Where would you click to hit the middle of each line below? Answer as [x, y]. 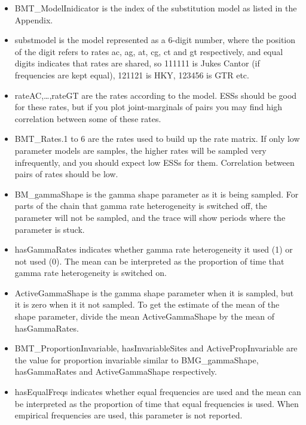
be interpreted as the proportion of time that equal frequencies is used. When [157, 403]
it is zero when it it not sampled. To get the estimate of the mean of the [147, 304]
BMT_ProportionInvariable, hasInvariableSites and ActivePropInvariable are [156, 348]
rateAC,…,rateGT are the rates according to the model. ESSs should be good [156, 95]
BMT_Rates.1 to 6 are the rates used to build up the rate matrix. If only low [157, 139]
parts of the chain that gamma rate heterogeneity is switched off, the [141, 206]
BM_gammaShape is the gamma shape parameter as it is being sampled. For [157, 194]
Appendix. [34, 19]
